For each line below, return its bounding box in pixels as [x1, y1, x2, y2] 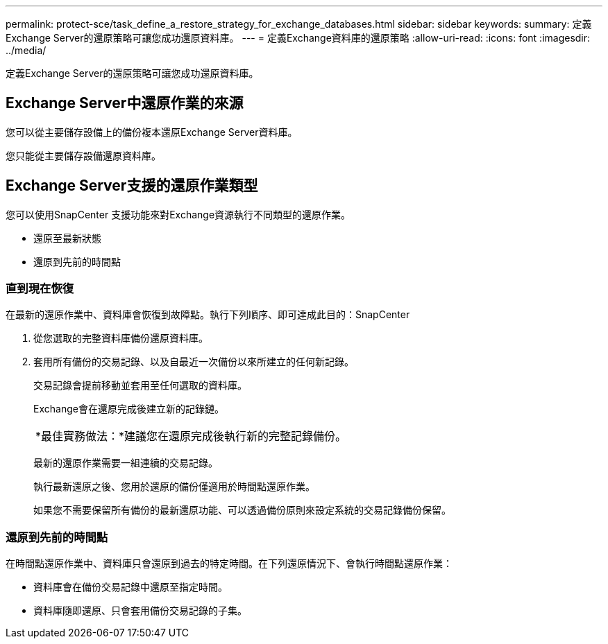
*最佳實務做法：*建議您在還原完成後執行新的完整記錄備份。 [35, 429, 347, 444]
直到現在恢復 [6, 281, 74, 296]
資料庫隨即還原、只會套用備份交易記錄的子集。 [33, 604, 247, 617]
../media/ [6, 44, 47, 56]
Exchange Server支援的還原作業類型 [6, 177, 258, 195]
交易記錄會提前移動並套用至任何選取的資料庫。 [33, 379, 247, 392]
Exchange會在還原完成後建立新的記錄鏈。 [33, 403, 224, 415]
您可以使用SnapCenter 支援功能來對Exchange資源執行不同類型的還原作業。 [6, 208, 351, 220]
